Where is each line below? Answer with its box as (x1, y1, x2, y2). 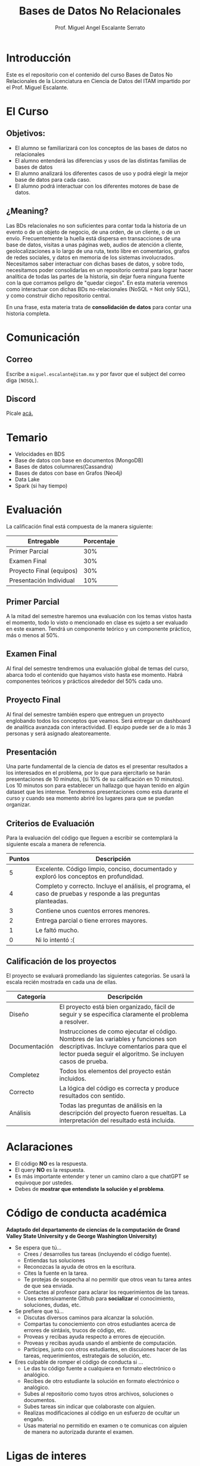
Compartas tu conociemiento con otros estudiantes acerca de (23, 1320, 176, 1327)
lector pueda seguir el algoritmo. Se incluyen (59, 1050, 185, 1058)
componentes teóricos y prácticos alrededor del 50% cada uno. (6, 677, 163, 685)
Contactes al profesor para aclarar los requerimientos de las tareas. (23, 1288, 189, 1296)
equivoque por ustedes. (14, 1179, 73, 1186)
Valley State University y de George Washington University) (6, 1232, 157, 1239)
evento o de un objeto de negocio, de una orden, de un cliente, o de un (6, 228, 180, 236)
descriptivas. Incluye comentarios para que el (59, 1042, 187, 1050)
